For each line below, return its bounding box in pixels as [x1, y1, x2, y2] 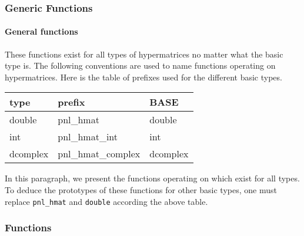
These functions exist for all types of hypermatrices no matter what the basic [5, 48, 283, 60]
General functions [5, 25, 78, 38]
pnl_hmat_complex [58, 147, 141, 161]
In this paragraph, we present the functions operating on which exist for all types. [5, 172, 300, 184]
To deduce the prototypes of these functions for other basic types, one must [5, 184, 277, 196]
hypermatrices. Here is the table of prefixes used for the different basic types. [5, 70, 282, 83]
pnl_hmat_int [58, 130, 118, 144]
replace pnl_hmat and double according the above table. [5, 195, 208, 207]
